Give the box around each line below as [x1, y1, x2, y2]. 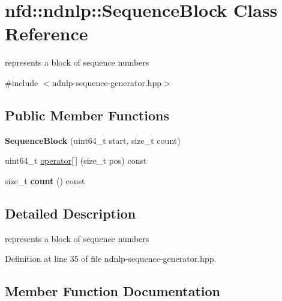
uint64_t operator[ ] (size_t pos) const [5, 154, 147, 167]
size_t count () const [5, 174, 85, 187]
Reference [5, 21, 88, 46]
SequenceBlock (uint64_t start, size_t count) [5, 134, 181, 146]
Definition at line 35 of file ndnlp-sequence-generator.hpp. [5, 252, 217, 265]
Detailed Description [5, 203, 136, 222]
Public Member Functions [5, 105, 169, 124]
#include [5, 76, 38, 88]
